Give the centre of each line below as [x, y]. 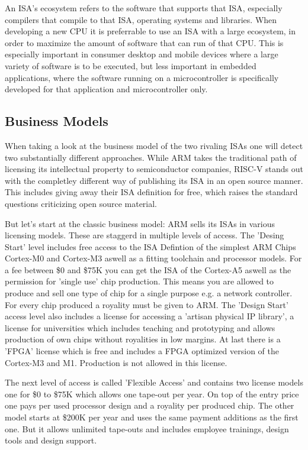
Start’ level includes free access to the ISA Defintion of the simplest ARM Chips [150, 246]
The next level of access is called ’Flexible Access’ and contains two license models [154, 382]
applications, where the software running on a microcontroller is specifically [142, 77]
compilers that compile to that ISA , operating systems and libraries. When [141, 19]
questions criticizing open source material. [81, 203]
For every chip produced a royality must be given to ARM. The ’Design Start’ [147, 304]
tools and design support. [51, 440]
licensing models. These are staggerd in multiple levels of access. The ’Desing [145, 235]
